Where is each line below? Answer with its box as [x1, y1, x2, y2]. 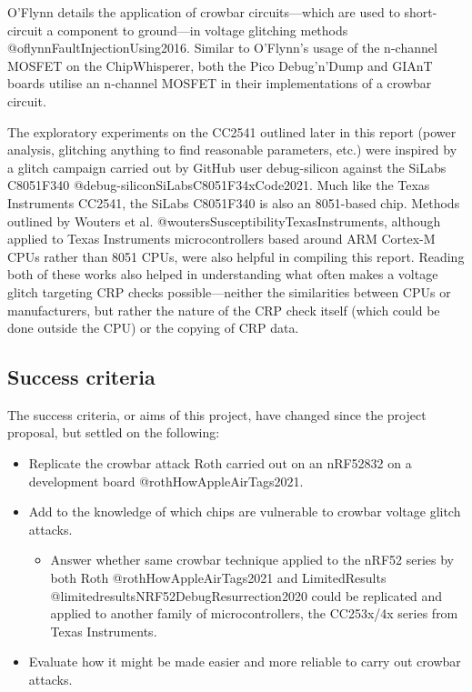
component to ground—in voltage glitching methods [57, 20, 348, 39]
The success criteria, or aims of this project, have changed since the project [7, 405, 427, 424]
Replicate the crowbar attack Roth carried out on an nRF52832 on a [28, 454, 412, 473]
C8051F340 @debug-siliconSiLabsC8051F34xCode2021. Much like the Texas [7, 176, 430, 195]
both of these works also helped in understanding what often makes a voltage [7, 265, 438, 284]
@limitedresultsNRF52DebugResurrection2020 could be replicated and [50, 586, 443, 605]
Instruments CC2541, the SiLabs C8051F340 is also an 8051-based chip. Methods [7, 193, 460, 212]
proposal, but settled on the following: [7, 423, 220, 442]
